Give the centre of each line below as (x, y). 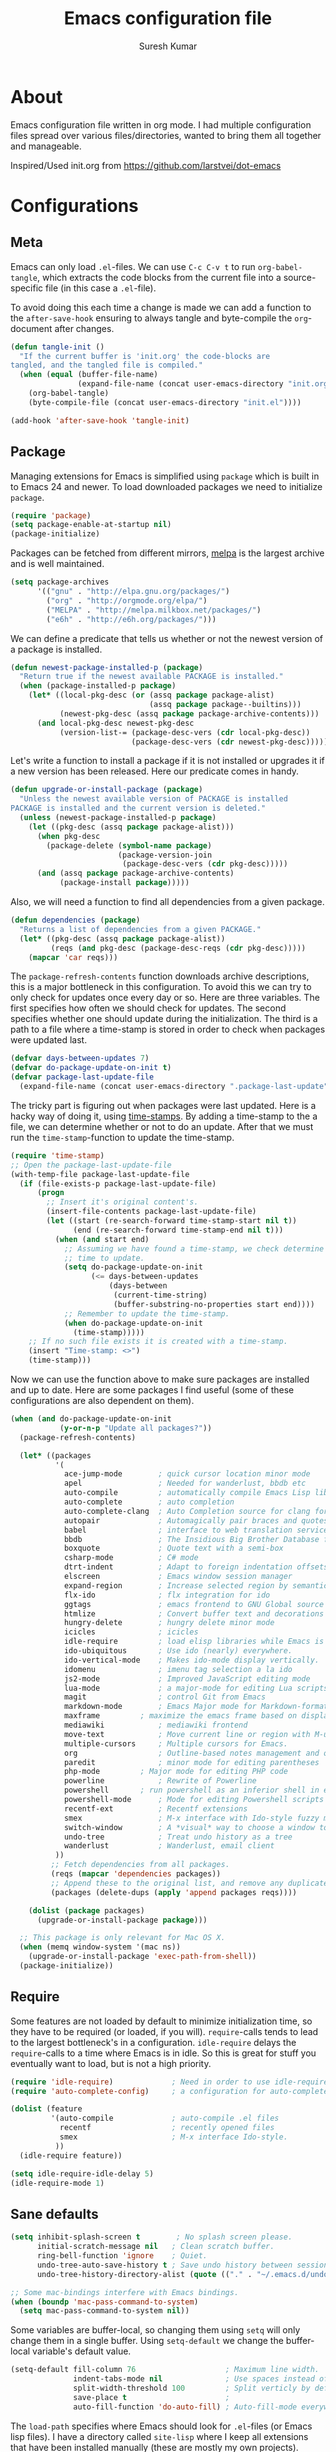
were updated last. (49, 1040)
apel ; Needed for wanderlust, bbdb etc (185, 1483)
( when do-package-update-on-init (133, 1323)
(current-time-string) (160, 1295)
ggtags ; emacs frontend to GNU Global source (194, 1604)
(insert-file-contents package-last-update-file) (151, 1212)
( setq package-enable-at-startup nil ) (91, 525)
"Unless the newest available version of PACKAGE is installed (153, 799)
